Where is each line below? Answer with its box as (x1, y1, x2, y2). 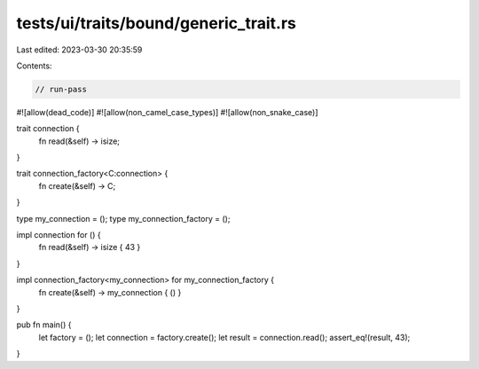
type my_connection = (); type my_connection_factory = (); (16, 213, 231, 224)
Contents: (16, 60, 52, 71)
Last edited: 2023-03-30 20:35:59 (16, 44, 143, 55)
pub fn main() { (16, 319, 72, 330)
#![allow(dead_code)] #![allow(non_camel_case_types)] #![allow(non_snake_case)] (16, 106, 318, 117)
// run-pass (35, 84, 88, 94)
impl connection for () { (16, 230, 101, 240)
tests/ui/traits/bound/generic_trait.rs (16, 13, 296, 33)
